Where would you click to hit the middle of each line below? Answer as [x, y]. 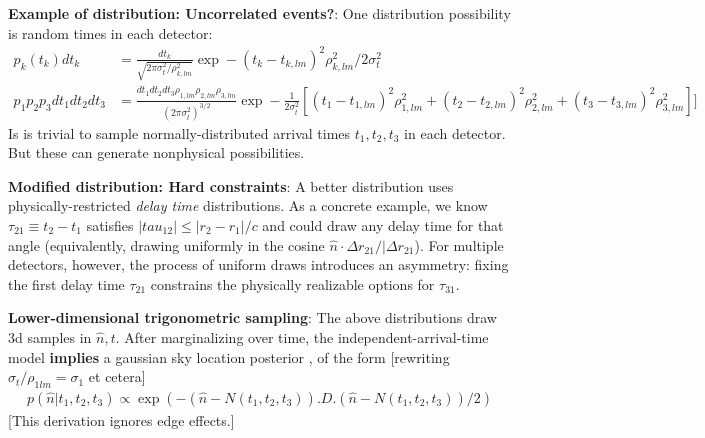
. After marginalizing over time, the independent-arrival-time [302, 336]
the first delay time [66, 283]
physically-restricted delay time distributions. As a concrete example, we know [248, 205]
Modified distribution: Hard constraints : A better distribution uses [231, 185]
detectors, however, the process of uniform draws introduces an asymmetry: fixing [258, 264]
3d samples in [50, 336]
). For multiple [459, 244]
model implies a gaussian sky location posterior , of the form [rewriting [229, 356]
